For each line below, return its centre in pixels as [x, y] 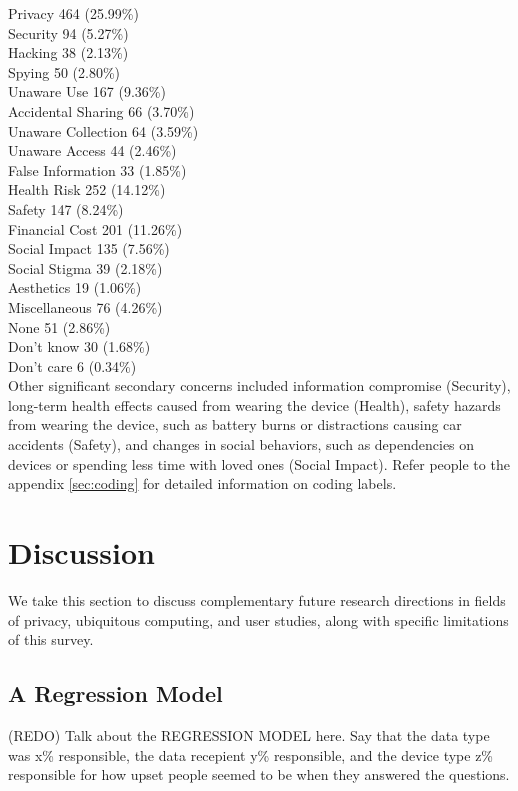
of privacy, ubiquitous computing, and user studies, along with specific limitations [258, 619]
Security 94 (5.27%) [68, 32]
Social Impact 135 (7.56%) [89, 248]
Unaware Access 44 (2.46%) [92, 150]
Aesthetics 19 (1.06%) [75, 287]
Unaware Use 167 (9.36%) [87, 91]
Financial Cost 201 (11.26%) [95, 228]
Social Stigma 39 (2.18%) [85, 267]
